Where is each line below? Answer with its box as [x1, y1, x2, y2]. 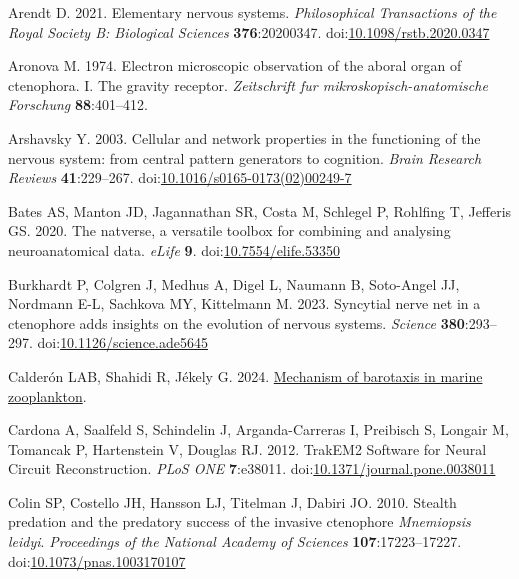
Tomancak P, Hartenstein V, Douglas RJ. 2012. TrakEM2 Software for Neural [8, 438, 487, 459]
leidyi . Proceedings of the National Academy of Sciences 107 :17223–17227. [8, 531, 462, 552]
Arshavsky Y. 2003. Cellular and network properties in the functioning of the [8, 127, 481, 148]
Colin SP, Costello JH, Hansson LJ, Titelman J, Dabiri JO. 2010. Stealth [8, 491, 457, 512]
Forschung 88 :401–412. [8, 94, 148, 115]
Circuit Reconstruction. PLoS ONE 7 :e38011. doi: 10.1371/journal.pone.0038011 [8, 458, 496, 479]
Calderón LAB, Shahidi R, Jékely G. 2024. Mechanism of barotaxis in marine [8, 365, 483, 386]
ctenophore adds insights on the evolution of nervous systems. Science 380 [8, 312, 465, 333]
